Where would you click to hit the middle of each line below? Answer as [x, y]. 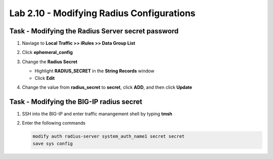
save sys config [53, 143]
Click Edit [45, 78]
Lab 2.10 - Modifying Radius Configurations [102, 13]
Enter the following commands [54, 123]
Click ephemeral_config [48, 52]
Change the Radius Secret [50, 62]
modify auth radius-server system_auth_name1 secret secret [109, 137]
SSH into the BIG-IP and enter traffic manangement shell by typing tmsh [97, 114]
